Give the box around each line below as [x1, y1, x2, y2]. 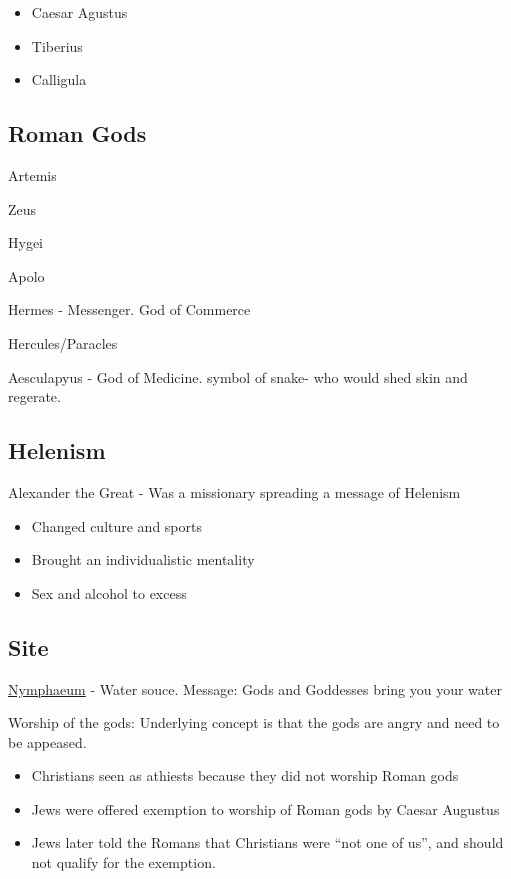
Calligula [31, 69, 87, 90]
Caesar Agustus [31, 2, 128, 22]
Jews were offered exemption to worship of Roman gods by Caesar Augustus [31, 798, 500, 819]
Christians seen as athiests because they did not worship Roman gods [31, 765, 459, 786]
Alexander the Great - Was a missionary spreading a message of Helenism [8, 481, 461, 502]
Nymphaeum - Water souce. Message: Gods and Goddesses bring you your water [8, 678, 502, 699]
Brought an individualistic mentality [31, 549, 255, 570]
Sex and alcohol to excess [31, 582, 187, 603]
